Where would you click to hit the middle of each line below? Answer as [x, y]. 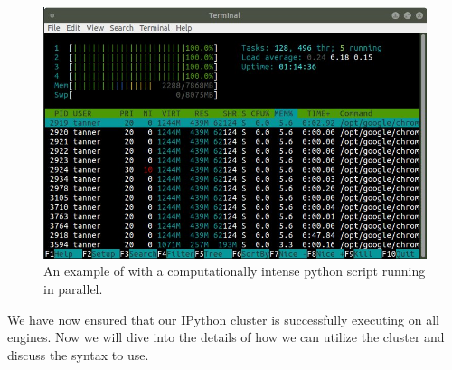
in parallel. [73, 289]
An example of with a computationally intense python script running [235, 271]
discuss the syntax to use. [78, 354]
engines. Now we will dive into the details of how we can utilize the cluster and [226, 337]
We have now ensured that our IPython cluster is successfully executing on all [223, 319]
